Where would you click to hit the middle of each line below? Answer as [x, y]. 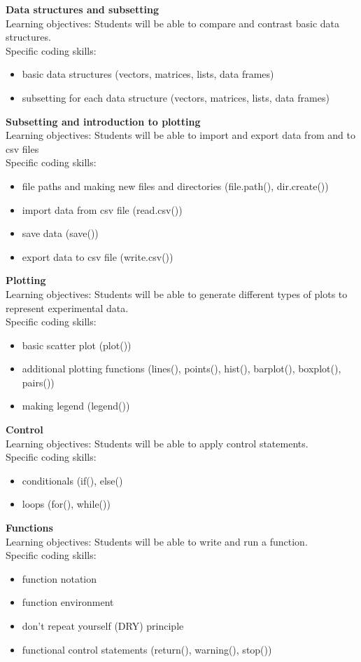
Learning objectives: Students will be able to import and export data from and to [180, 135]
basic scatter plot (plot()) [77, 345]
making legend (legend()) [76, 406]
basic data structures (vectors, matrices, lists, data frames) [148, 74]
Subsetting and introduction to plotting [103, 121]
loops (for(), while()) [66, 504]
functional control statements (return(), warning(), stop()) [147, 649]
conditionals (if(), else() [72, 480]
